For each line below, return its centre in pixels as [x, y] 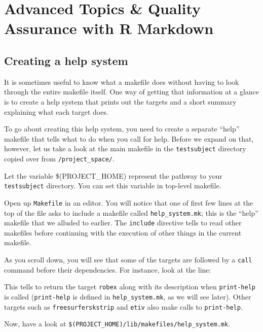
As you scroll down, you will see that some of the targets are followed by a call [128, 260]
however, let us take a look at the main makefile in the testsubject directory [125, 148]
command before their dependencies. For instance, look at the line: [108, 269]
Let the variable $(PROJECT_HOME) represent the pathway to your [113, 175]
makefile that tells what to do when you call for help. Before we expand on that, [129, 138]
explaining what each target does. [56, 111]
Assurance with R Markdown [109, 28]
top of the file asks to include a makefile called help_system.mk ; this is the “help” [131, 212]
